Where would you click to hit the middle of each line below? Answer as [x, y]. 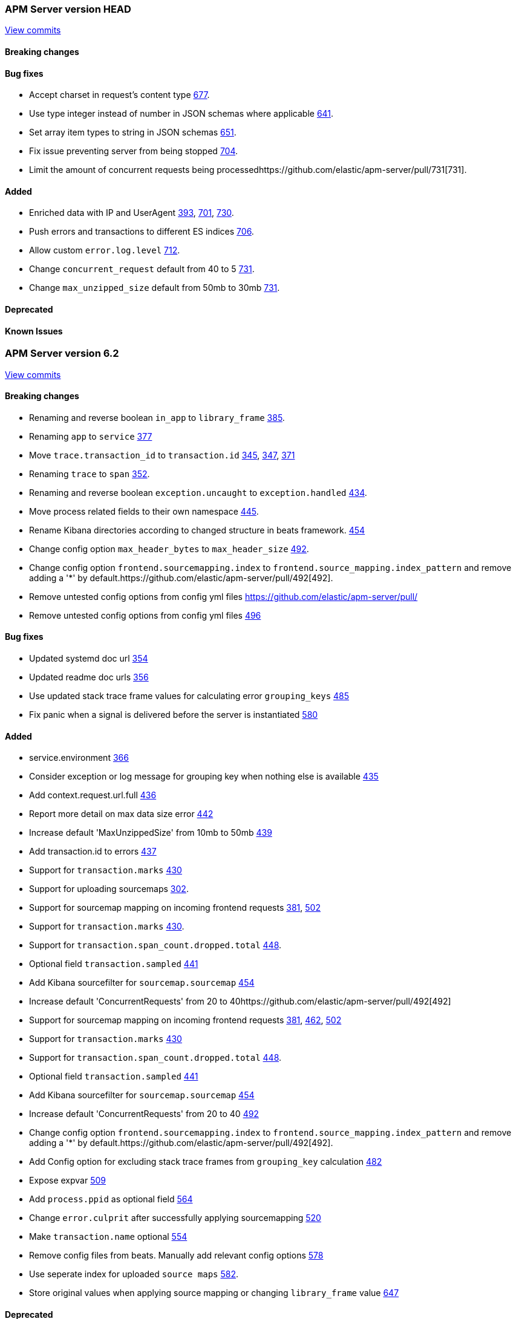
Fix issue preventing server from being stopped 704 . [134, 151]
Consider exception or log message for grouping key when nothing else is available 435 [204, 777]
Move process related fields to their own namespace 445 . [144, 511]
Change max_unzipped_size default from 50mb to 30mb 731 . [155, 288]
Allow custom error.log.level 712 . [105, 250]
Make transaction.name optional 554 [108, 1237]
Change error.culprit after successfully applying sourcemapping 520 [175, 1218]
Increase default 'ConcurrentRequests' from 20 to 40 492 [144, 1114]
